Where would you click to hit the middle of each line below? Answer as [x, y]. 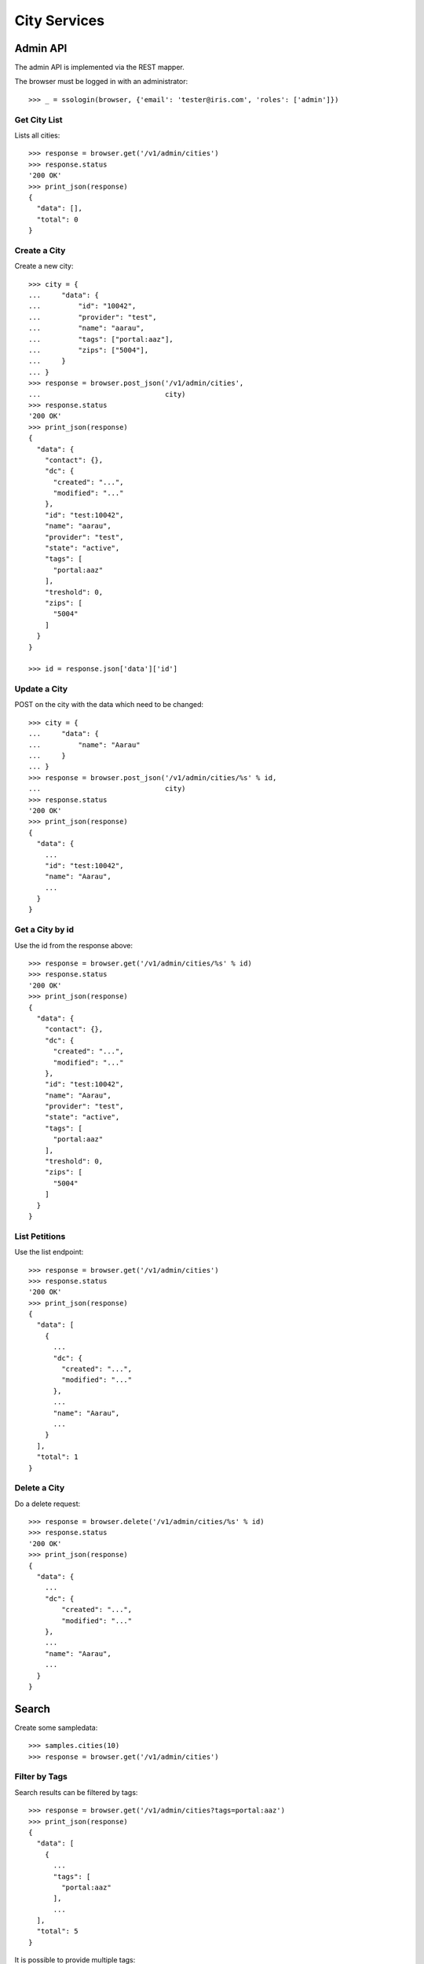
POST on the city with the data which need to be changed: [109, 705]
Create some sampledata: [56, 1728]
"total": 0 [57, 219]
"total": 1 [57, 1457]
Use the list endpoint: [49, 1252]
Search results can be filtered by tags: [76, 1792]
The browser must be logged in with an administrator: [101, 82]
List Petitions [40, 1236]
